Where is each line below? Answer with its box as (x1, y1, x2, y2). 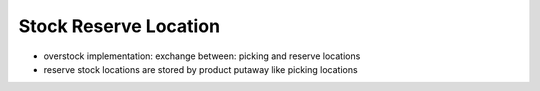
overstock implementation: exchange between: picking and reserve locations (43, 50, 361, 62)
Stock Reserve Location (18, 15, 220, 37)
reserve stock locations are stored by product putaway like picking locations (43, 63, 359, 75)
